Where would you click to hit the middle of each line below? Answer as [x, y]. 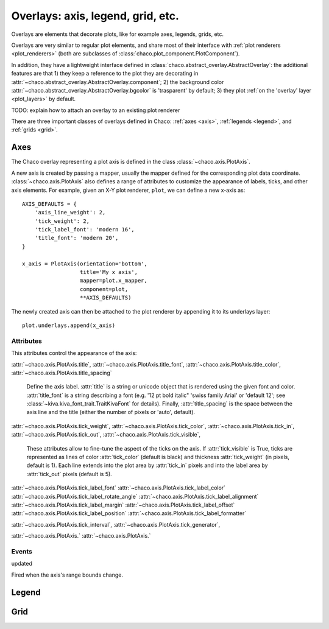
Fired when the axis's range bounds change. [67, 575]
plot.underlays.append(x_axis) [69, 325]
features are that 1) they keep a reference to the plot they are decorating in [105, 74]
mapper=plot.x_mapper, [113, 281]
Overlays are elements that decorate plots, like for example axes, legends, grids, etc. [118, 34]
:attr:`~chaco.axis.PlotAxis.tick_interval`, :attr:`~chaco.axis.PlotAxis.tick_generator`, [116, 524]
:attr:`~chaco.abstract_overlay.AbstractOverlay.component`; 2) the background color [118, 82]
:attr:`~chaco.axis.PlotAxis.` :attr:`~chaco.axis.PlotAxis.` [81, 536]
